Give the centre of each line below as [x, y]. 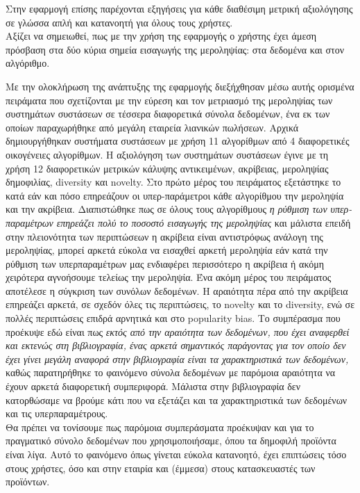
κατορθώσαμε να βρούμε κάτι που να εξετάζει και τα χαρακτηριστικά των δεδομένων [177, 399]
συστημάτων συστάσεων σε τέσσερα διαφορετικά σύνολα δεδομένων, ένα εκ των [168, 114]
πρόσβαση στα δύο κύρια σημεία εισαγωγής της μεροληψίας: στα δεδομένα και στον [175, 49]
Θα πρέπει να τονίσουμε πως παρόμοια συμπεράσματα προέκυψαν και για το [160, 427]
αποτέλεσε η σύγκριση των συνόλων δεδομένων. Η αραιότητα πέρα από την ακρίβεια [177, 290]
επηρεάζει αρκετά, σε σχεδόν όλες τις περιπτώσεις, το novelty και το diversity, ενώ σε [180, 304]
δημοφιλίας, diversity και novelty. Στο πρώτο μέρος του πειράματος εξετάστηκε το [173, 182]
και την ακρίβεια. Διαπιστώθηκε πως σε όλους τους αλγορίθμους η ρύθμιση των [166, 209]
